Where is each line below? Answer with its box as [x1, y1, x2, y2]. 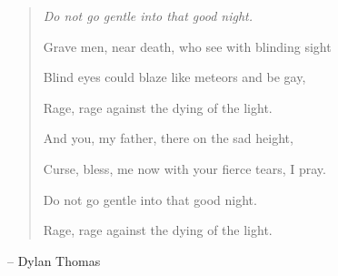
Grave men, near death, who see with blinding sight [43, 36, 332, 56]
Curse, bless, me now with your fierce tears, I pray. [43, 158, 326, 178]
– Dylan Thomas [7, 250, 101, 270]
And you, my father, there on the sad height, [43, 128, 293, 148]
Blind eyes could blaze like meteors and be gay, [43, 67, 306, 87]
